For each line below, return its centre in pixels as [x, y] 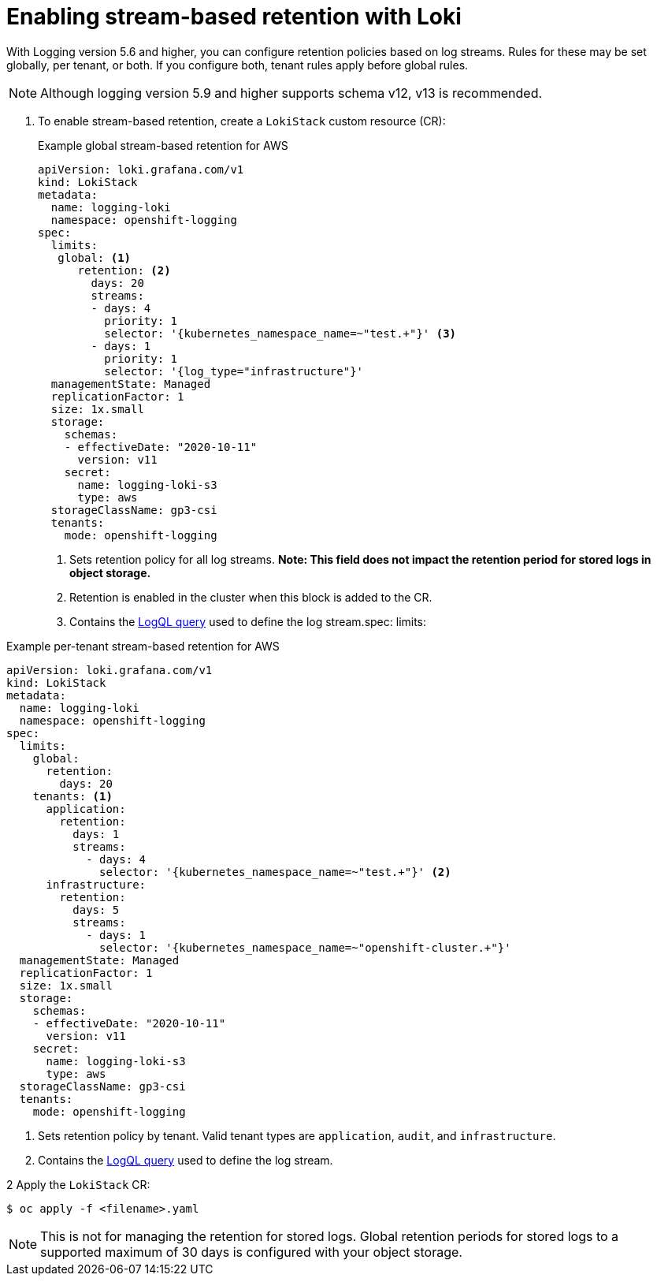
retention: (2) [124, 270]
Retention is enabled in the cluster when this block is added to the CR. [251, 597]
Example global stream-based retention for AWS [163, 145]
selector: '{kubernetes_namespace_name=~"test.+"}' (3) [280, 333]
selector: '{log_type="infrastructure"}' [234, 371]
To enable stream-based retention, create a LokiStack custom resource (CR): [242, 121]
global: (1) [95, 257]
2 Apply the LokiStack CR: [78, 1184]
